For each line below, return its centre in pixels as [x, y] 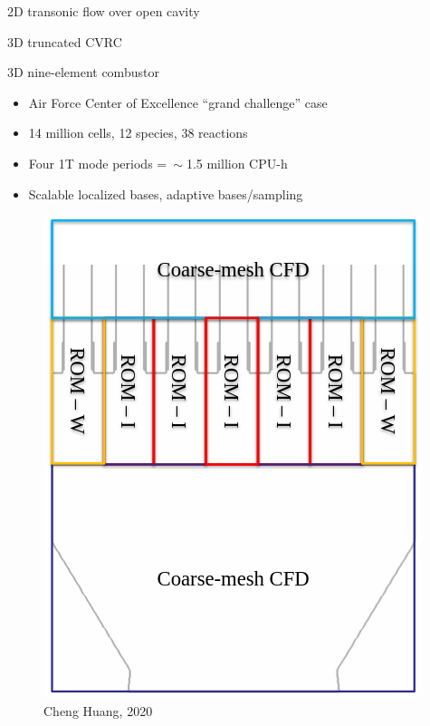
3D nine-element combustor [83, 72]
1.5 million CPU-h [237, 163]
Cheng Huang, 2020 [98, 710]
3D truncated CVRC [65, 41]
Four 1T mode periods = [98, 163]
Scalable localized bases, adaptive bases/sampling [166, 194]
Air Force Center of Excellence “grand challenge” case [178, 102]
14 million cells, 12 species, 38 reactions [138, 133]
